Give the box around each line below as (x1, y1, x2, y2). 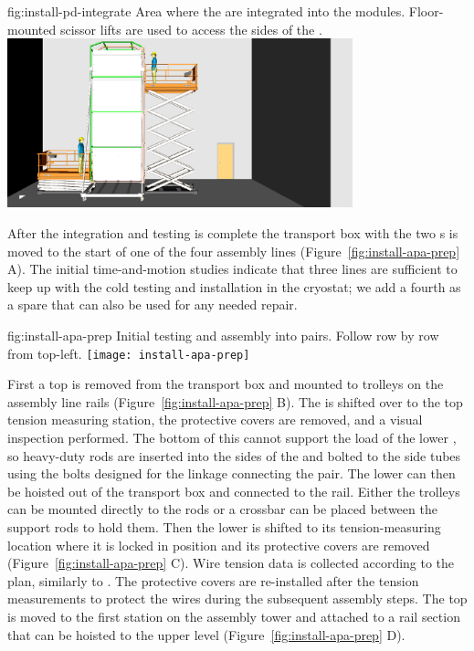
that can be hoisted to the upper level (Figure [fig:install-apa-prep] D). (7, 625, 406, 644)
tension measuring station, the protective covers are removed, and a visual (7, 410, 423, 429)
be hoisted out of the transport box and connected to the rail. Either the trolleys (7, 481, 460, 500)
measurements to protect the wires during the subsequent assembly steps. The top (7, 589, 468, 608)
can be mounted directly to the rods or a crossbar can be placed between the (7, 499, 437, 519)
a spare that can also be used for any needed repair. (7, 295, 298, 314)
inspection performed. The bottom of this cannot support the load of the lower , (7, 428, 457, 447)
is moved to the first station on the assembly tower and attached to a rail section (7, 607, 460, 626)
